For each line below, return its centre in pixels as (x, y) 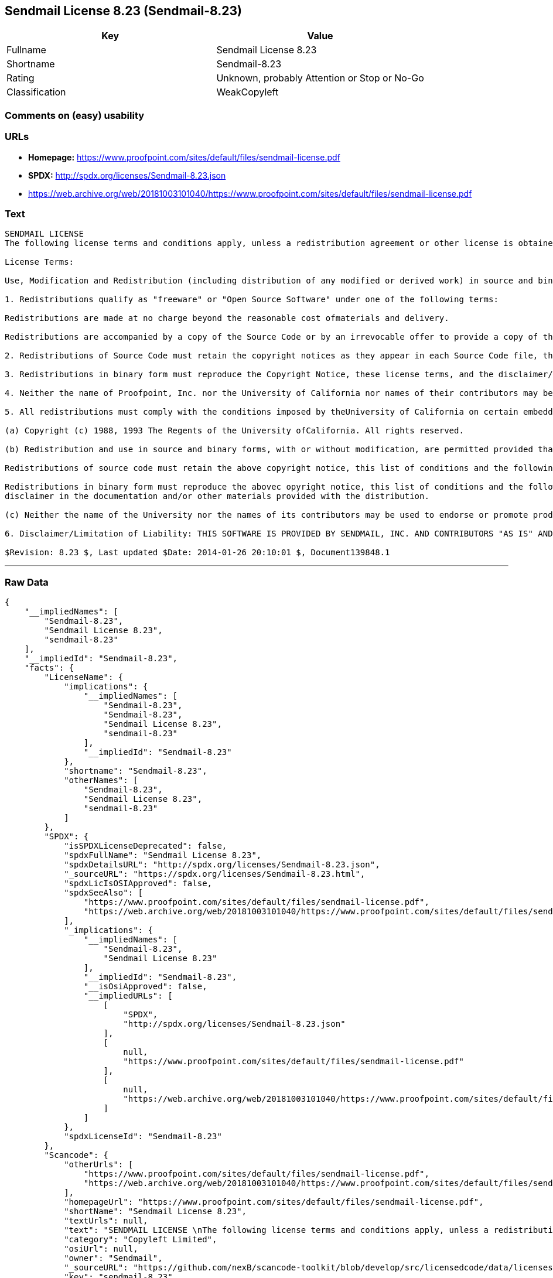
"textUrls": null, (106, 1221)
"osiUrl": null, (101, 1249)
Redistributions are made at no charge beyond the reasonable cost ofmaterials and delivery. (227, 318)
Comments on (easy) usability (75, 115)
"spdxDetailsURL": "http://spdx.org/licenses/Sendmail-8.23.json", (222, 865)
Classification (36, 92)
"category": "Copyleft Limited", (141, 1240)
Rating (21, 78)
